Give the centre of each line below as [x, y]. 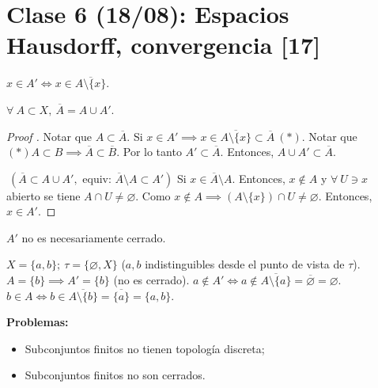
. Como [153, 195]
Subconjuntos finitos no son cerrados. [115, 375]
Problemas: [38, 322]
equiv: [97, 179]
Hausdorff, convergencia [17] [164, 45]
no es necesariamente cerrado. [94, 237]
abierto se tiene [43, 195]
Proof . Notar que [49, 136]
